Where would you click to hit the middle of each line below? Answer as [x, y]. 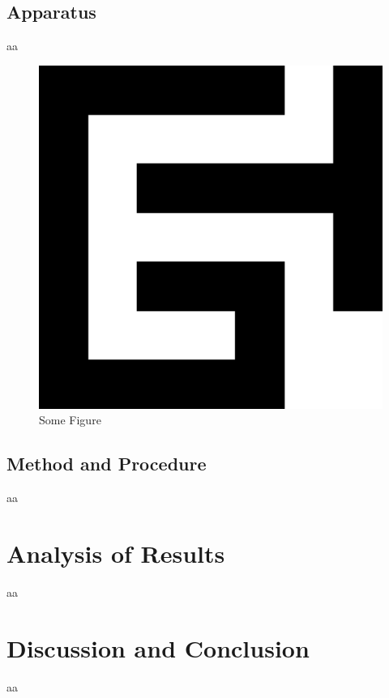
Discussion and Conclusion [158, 647]
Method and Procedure [107, 464]
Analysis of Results [116, 553]
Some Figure [70, 420]
